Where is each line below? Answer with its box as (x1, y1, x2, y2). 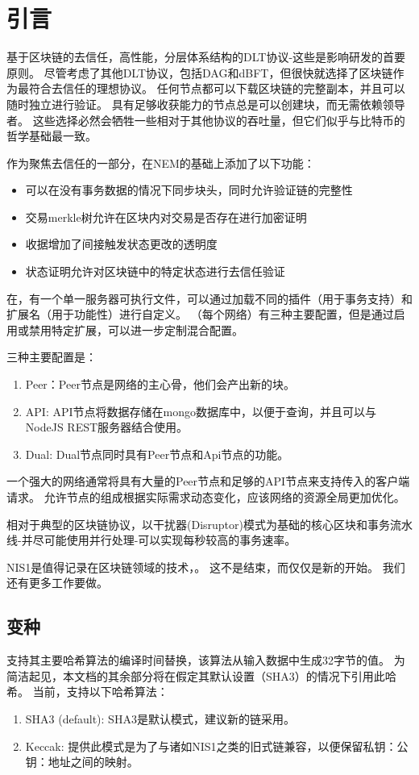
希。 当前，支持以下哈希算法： (6, 683, 168, 700)
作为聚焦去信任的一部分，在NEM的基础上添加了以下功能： (6, 154, 315, 171)
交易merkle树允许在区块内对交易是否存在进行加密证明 (25, 208, 307, 225)
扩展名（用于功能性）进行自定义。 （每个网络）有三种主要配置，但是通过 (6, 306, 394, 323)
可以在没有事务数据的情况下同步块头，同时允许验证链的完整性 (25, 181, 353, 198)
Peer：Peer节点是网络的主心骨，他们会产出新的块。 (25, 376, 295, 393)
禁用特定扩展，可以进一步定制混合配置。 (28, 321, 243, 338)
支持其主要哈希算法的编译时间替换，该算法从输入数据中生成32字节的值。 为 (6, 652, 405, 669)
